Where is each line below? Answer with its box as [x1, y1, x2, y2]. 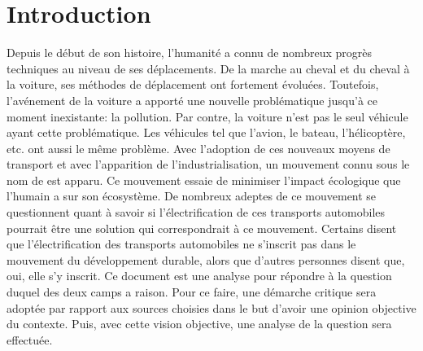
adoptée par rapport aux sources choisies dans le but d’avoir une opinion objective [7, 299, 416, 316]
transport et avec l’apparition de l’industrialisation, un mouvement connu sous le [7, 156, 410, 173]
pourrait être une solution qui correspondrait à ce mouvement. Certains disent [7, 219, 397, 236]
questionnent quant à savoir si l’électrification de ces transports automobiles [7, 204, 386, 221]
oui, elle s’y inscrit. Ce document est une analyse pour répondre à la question [7, 267, 392, 284]
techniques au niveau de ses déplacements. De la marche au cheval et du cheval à [7, 59, 410, 77]
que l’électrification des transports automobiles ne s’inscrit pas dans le [7, 235, 356, 252]
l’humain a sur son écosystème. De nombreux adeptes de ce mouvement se [7, 187, 377, 204]
